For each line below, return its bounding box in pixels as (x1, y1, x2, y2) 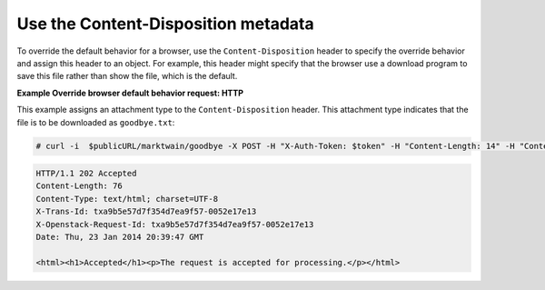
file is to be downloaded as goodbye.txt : (16, 116, 175, 127)
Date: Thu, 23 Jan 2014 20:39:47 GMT (35, 232, 204, 243)
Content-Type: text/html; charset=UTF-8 (35, 194, 218, 204)
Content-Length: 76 (35, 181, 123, 191)
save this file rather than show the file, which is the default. (16, 71, 238, 82)
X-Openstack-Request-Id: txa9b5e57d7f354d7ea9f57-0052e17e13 (35, 219, 314, 229)
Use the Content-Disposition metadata (16, 14, 314, 34)
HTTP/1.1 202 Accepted (35, 168, 137, 179)
